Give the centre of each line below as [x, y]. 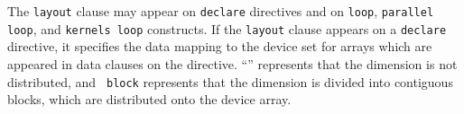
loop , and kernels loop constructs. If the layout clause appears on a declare [227, 28]
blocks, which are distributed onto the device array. [149, 99]
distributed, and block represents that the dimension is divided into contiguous [230, 81]
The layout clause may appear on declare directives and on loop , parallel [221, 11]
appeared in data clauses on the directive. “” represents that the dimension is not [232, 63]
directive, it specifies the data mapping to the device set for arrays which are [220, 46]
